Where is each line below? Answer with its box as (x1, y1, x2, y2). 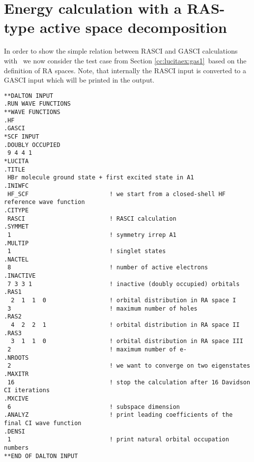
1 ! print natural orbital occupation (7, 436, 229, 443)
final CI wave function (4, 419, 82, 427)
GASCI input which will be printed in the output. (4, 75, 155, 85)
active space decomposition (39, 17, 227, 37)
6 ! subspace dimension (7, 403, 180, 410)
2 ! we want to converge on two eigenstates (7, 362, 251, 370)
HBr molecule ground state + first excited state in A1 (7, 174, 194, 181)
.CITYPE (4, 206, 29, 214)
